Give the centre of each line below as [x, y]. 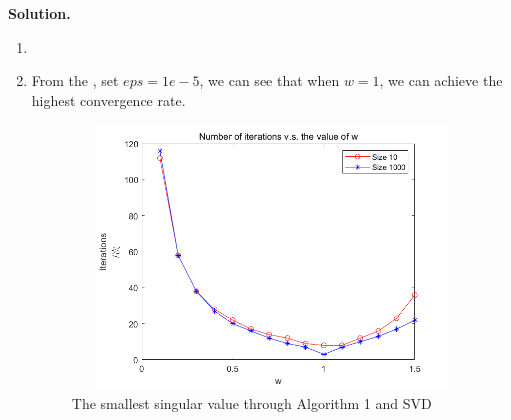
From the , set [75, 80]
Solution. [39, 13]
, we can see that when [269, 80]
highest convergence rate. [108, 99]
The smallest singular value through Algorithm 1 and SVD [251, 402]
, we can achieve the [441, 80]
